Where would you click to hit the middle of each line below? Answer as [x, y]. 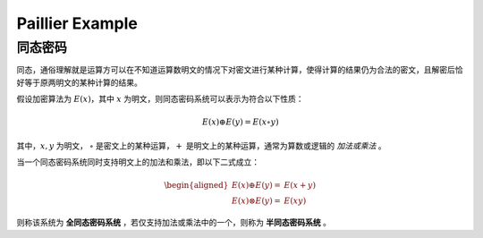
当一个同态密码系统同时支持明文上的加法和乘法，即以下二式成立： [138, 162]
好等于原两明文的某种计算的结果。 [79, 82]
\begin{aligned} [196, 185]
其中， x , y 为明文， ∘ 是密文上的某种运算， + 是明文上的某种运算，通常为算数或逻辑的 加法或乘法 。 [201, 145]
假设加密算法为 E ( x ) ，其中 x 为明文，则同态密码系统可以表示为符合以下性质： [160, 99]
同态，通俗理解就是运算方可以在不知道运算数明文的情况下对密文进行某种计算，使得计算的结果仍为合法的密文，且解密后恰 [240, 70]
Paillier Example [77, 23]
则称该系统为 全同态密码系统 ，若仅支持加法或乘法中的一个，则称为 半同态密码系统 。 [174, 223]
